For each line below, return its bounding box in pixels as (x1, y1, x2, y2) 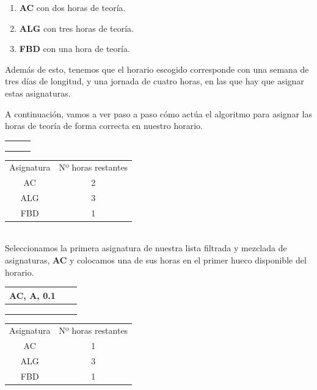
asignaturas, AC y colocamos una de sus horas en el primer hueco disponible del (5, 254, 307, 267)
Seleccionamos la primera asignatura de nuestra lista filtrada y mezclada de (5, 241, 287, 254)
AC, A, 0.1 (9, 289, 56, 301)
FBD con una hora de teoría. (19, 42, 130, 55)
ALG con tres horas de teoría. (19, 21, 134, 34)
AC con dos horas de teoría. (19, 1, 126, 13)
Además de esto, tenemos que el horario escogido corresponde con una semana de (5, 62, 309, 75)
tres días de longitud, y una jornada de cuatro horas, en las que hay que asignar (5, 75, 304, 87)
